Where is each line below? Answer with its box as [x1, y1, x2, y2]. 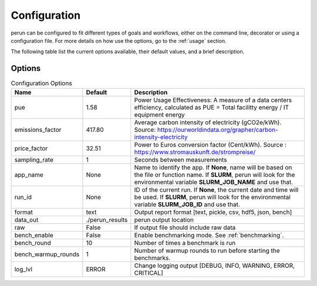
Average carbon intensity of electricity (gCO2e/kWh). [134, 118, 282, 126]
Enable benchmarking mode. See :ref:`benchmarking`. [134, 231, 284, 239]
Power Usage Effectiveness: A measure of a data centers [134, 96, 292, 104]
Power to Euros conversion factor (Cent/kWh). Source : [134, 141, 287, 149]
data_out [14, 216, 39, 224]
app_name [14, 171, 43, 179]
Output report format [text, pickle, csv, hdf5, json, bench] [134, 208, 292, 216]
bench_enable [14, 231, 53, 239]
